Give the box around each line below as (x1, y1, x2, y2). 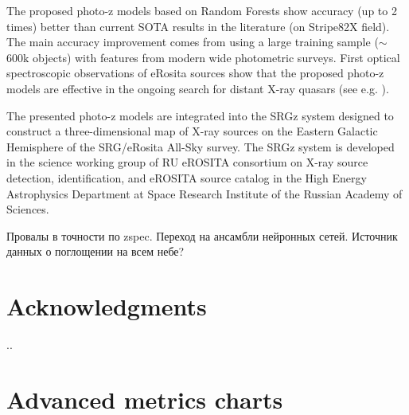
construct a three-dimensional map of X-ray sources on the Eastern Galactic (6, 123, 378, 139)
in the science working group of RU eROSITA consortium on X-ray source (6, 154, 368, 170)
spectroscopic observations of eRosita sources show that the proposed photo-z (6, 65, 384, 81)
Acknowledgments (6, 290, 207, 323)
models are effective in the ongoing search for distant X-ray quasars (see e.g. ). (6, 80, 389, 96)
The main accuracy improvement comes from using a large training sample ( (6, 33, 379, 50)
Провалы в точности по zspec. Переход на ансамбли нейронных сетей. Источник (6, 227, 398, 244)
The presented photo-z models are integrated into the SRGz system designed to (6, 107, 394, 123)
